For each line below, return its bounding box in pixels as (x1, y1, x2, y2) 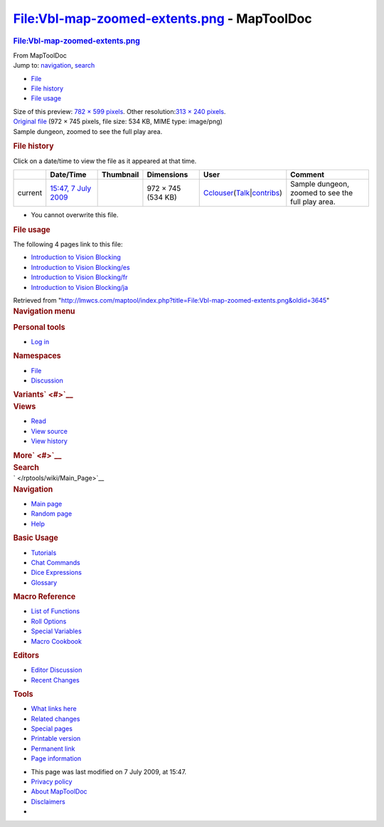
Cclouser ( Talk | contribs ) (203, 187, 282, 197)
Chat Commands (31, 558, 81, 566)
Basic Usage (13, 533, 58, 543)
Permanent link (31, 744, 75, 753)
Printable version (31, 734, 81, 743)
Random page (31, 509, 73, 518)
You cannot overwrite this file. (31, 210, 119, 219)
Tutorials (31, 548, 57, 557)
